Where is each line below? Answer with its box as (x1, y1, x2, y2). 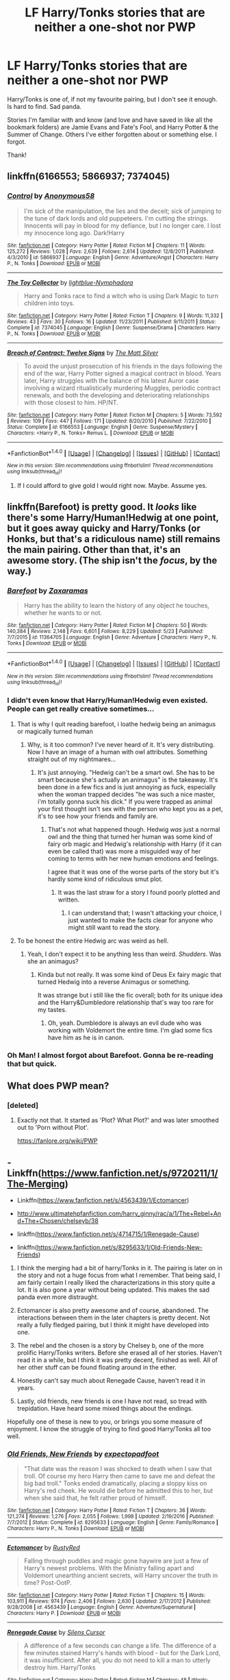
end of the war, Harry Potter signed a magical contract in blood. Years (23, 369, 222, 378)
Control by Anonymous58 (7, 191, 95, 201)
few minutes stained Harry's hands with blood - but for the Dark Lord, (23, 1649, 221, 1657)
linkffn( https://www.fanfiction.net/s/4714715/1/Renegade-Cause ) (16, 1230, 200, 1238)
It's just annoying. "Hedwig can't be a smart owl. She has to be (37, 768, 215, 776)
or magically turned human (16, 727, 94, 735)
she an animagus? (27, 957, 79, 965)
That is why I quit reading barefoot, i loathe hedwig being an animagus (16, 719, 216, 728)
